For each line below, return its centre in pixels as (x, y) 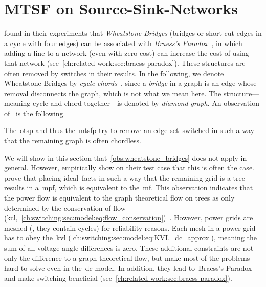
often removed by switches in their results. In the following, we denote (114, 73)
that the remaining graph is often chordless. (73, 140)
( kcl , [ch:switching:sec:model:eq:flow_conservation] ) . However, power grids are (129, 218)
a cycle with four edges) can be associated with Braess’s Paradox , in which (123, 43)
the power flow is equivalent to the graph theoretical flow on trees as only (119, 198)
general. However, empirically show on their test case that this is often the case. (129, 168)
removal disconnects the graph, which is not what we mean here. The (113, 93)
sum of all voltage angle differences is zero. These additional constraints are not (129, 248)
